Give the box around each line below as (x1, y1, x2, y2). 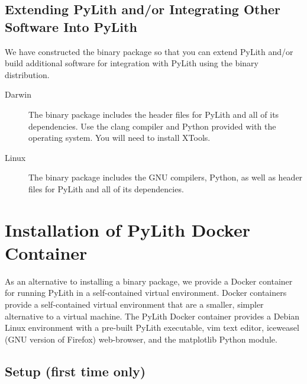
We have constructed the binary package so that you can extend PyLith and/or (5, 45, 293, 57)
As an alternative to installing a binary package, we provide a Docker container (5, 275, 293, 287)
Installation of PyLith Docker (5, 217, 250, 241)
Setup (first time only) (5, 362, 146, 380)
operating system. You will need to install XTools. (28, 131, 211, 144)
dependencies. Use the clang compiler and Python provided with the (28, 120, 276, 132)
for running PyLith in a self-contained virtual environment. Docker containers (5, 286, 287, 299)
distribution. (5, 68, 50, 80)
